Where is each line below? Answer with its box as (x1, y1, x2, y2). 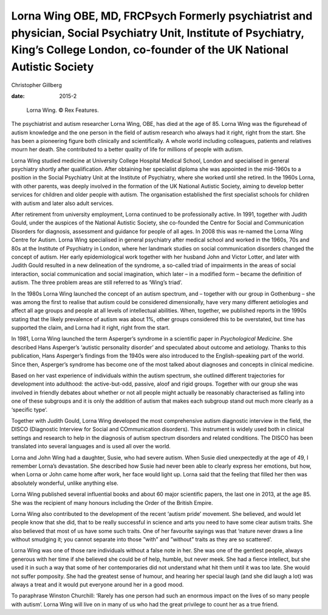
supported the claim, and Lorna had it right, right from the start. (11, 324, 170, 332)
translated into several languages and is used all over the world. (11, 443, 171, 450)
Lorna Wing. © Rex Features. (26, 106, 100, 114)
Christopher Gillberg (11, 81, 62, 88)
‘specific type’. (11, 406, 48, 413)
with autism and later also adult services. (11, 200, 114, 207)
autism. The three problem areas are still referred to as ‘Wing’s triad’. (11, 279, 183, 286)
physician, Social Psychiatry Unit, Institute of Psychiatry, (11, 26, 305, 40)
